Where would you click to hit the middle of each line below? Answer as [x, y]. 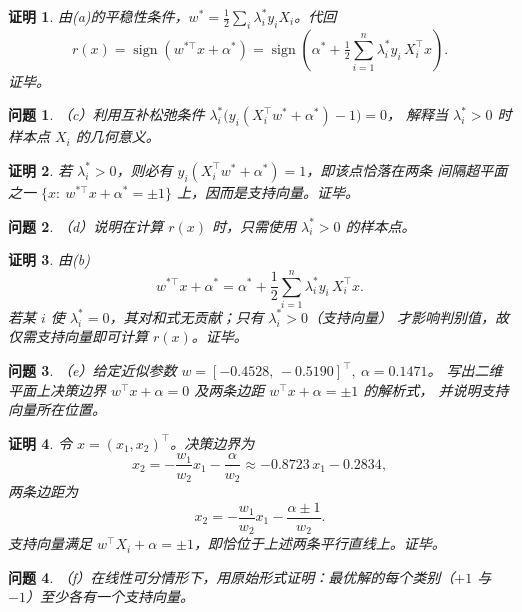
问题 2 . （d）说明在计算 [86, 225]
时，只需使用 [253, 225]
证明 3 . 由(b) [49, 259]
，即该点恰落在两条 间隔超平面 [407, 169]
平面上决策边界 [57, 389]
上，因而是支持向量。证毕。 [268, 191]
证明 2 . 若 [40, 169]
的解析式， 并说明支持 [436, 389]
